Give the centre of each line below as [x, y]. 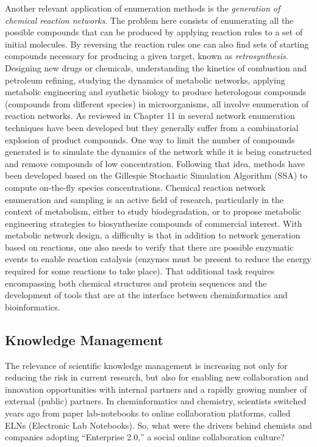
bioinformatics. [33, 306]
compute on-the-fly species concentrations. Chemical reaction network [135, 187]
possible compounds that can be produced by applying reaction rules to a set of [154, 32]
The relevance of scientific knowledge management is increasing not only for [146, 365]
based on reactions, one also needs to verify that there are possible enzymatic [149, 247]
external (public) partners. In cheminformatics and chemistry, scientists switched [156, 401]
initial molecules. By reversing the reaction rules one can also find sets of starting [157, 44]
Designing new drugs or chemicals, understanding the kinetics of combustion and [156, 67]
